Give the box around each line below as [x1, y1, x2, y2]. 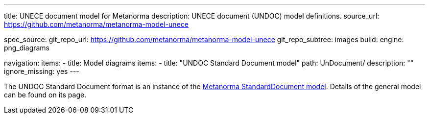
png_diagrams [4, 44, 50, 52]
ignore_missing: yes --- [4, 67, 79, 75]
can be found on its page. [4, 91, 87, 99]
